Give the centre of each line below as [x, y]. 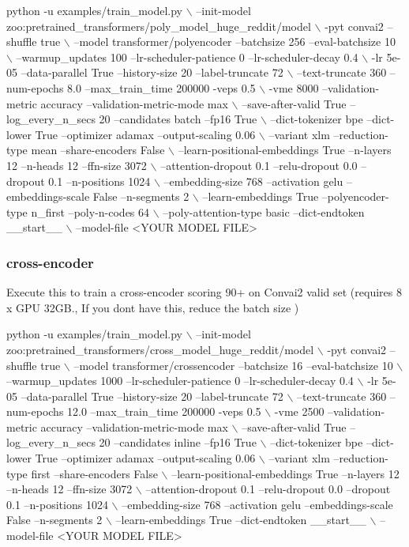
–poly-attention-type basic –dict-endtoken [264, 211]
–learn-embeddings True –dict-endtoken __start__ [241, 520]
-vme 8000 [294, 87]
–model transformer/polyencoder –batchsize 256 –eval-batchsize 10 [235, 41]
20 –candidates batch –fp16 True [178, 119]
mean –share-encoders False [98, 150]
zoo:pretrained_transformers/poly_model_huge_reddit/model [159, 26]
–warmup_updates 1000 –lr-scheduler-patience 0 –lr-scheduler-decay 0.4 [180, 381]
